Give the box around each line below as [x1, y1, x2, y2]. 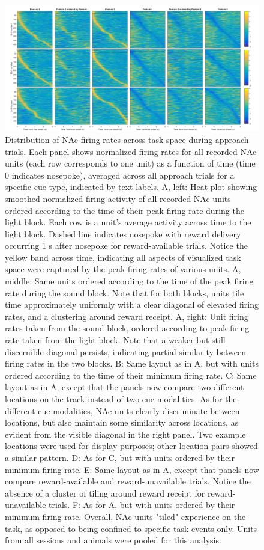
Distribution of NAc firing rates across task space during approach [5, 133, 249, 145]
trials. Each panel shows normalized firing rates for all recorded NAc [5, 145, 257, 157]
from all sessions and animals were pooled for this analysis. [5, 534, 221, 546]
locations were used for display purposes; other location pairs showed [5, 439, 258, 452]
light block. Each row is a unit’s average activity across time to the [5, 216, 251, 228]
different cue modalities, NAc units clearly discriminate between [5, 404, 240, 417]
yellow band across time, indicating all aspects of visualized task [5, 251, 241, 263]
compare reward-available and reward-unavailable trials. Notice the [5, 475, 251, 487]
